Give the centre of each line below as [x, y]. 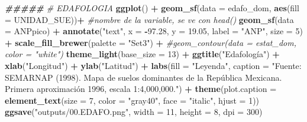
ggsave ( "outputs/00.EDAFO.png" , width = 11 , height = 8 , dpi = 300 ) [134, 112]
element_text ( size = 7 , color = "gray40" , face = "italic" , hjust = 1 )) [132, 100]
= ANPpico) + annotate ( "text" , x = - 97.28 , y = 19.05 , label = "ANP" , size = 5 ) [154, 31]
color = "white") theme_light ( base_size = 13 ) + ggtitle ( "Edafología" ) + [142, 54]
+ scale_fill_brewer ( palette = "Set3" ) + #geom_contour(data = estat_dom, [151, 42]
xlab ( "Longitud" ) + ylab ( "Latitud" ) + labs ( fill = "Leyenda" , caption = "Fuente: [153, 65]
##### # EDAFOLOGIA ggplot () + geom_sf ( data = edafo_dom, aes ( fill [152, 8]
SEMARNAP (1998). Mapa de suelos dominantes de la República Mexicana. [143, 77]
